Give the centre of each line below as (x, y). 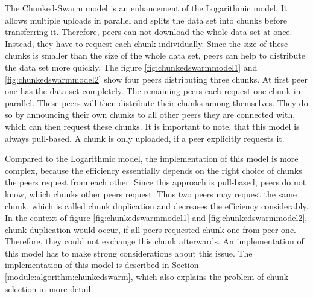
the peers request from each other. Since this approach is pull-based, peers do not (156, 182)
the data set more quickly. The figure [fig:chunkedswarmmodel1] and (131, 67)
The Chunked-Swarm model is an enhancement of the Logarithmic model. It (146, 8)
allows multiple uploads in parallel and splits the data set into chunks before (146, 20)
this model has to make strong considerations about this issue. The (129, 253)
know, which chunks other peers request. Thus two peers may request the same (151, 193)
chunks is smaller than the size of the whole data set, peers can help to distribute (155, 55)
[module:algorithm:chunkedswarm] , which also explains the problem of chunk (147, 277)
